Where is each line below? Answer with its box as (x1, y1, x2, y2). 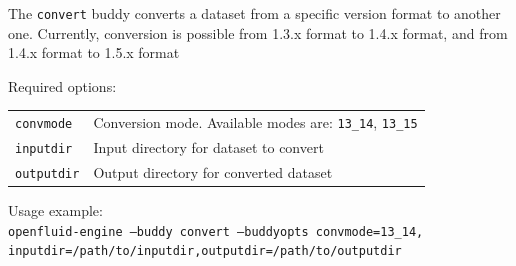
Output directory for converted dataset (93, 162, 333, 183)
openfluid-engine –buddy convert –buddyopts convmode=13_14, (8, 224, 424, 239)
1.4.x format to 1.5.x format (8, 42, 180, 63)
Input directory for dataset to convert (93, 137, 324, 158)
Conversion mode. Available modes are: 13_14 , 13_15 (93, 112, 418, 133)
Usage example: (8, 200, 103, 221)
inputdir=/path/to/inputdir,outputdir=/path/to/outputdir (8, 244, 402, 259)
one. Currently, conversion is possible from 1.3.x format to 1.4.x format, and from (8, 22, 508, 43)
